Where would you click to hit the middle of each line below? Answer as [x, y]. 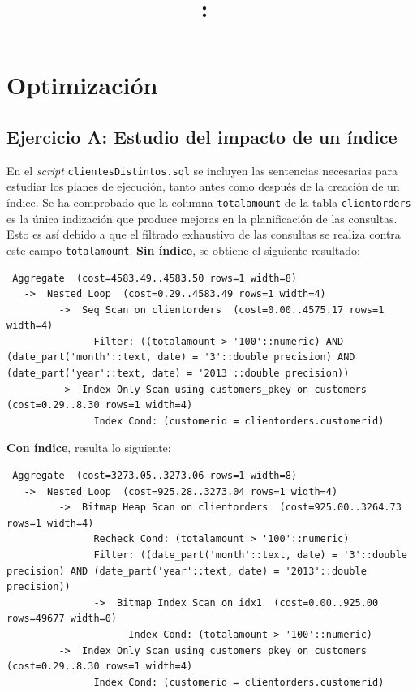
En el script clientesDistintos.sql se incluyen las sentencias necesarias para [202, 170]
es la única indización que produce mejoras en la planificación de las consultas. [202, 218]
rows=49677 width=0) [62, 619]
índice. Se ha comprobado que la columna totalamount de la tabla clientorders [209, 202]
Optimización [82, 85]
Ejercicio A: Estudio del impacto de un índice [202, 136]
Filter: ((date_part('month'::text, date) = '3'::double [250, 555]
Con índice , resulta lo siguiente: [89, 448]
